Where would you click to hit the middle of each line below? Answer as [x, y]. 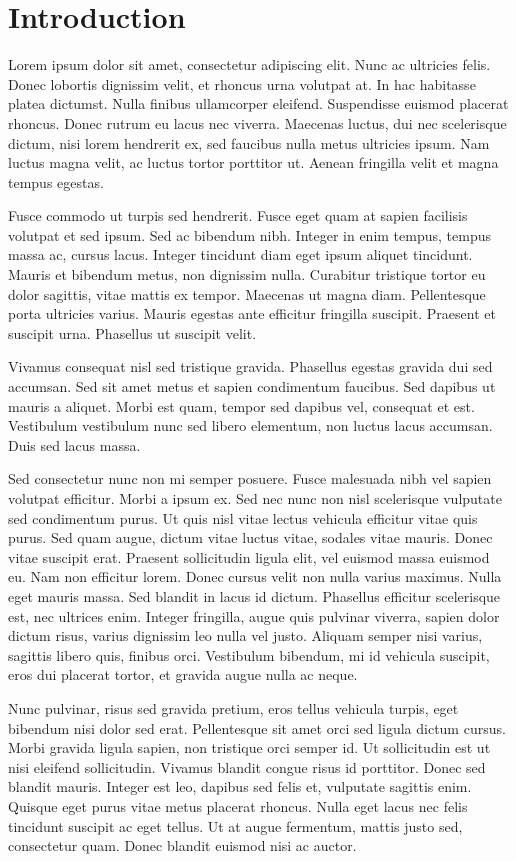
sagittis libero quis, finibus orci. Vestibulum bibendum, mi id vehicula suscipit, [249, 654]
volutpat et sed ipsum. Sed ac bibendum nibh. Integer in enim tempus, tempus [249, 234]
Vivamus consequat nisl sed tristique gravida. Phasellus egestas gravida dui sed [250, 366]
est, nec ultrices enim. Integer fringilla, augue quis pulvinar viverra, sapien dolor [254, 615]
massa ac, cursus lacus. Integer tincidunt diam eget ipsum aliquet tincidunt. [240, 254]
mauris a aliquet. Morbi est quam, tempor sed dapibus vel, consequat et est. [241, 405]
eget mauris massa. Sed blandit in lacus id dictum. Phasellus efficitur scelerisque [254, 595]
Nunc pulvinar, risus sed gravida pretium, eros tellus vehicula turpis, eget [233, 707]
